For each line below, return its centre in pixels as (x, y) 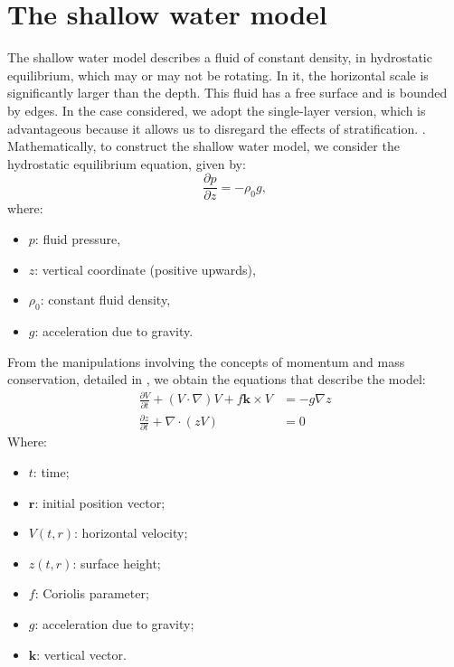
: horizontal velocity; (131, 533)
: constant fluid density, (105, 300)
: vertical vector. (81, 654)
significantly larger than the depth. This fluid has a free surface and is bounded (227, 93)
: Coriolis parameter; (92, 593)
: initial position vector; (100, 502)
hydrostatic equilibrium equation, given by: (127, 163)
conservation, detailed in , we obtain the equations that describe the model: (217, 379)
